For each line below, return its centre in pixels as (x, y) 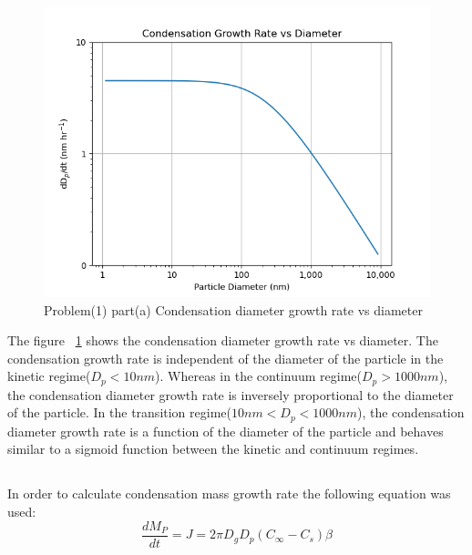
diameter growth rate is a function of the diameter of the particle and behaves (226, 431)
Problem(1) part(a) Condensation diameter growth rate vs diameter (233, 309)
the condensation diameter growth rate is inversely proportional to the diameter (231, 394)
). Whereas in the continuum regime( (258, 376)
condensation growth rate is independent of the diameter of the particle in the (226, 358)
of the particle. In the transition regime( (119, 412)
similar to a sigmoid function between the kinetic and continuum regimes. (213, 449)
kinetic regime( (49, 376)
